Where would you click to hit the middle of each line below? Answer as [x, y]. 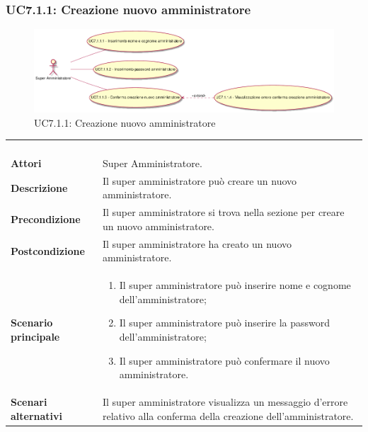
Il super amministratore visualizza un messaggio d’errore [225, 401]
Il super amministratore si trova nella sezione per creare [223, 212]
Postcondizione [48, 250]
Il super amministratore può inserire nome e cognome [235, 285]
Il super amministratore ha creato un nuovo [197, 243]
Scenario [32, 323]
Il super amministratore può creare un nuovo [200, 180]
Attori [26, 163]
